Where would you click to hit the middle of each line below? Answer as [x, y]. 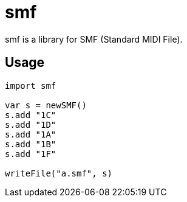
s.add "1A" [31, 134]
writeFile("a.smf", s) [59, 173]
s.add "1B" [31, 144]
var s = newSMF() [46, 105]
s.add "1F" [31, 154]
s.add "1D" [31, 124]
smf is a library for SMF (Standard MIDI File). [94, 39]
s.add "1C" [31, 115]
